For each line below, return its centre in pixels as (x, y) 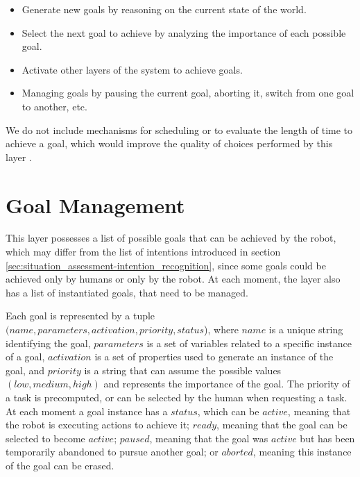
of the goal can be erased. (60, 465)
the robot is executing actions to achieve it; (98, 425)
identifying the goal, (48, 343)
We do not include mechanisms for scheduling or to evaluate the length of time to (179, 129)
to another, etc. (54, 106)
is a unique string (306, 329)
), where (221, 329)
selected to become (45, 438)
